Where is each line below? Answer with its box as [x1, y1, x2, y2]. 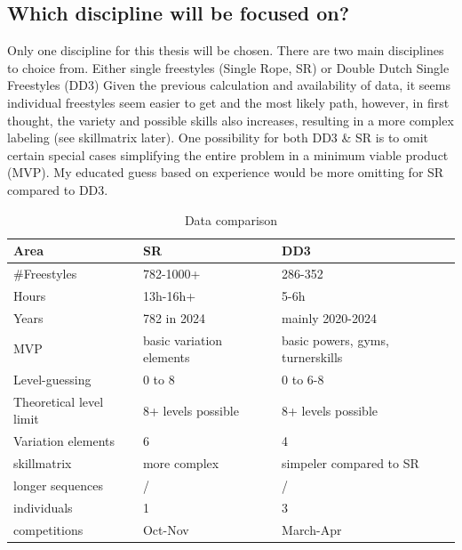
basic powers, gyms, [282, 330, 389, 349]
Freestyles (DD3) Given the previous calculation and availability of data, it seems [7, 76, 450, 94]
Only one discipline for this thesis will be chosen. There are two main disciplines [7, 41, 444, 60]
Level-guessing [13, 369, 92, 388]
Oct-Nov [142, 520, 189, 538]
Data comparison [184, 210, 278, 229]
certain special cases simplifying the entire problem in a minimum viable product [7, 145, 449, 164]
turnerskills [282, 348, 343, 367]
